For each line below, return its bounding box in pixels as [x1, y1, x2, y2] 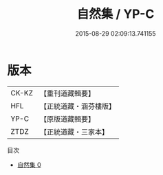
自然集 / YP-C [76, 6, 155, 22]
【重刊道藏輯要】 [39, 89, 95, 98]
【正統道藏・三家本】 [39, 127, 109, 137]
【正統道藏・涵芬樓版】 [39, 101, 116, 110]
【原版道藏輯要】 [39, 114, 95, 124]
